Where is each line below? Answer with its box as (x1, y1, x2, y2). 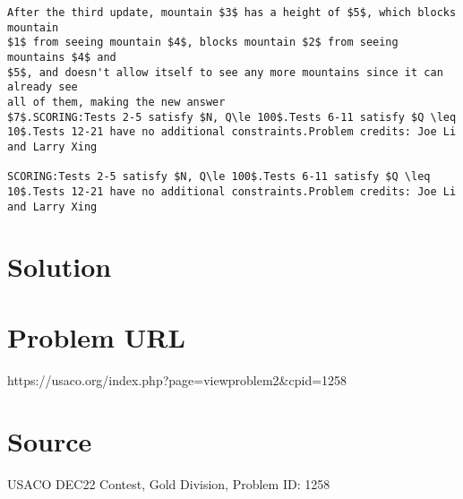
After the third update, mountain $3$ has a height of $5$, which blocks (7, 6, 457, 19)
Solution (7, 248, 112, 285)
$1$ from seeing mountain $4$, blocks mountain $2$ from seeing (7, 36, 399, 49)
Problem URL (7, 318, 185, 355)
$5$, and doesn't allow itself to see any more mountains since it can (7, 65, 443, 79)
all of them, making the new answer (7, 95, 226, 108)
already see (7, 81, 78, 94)
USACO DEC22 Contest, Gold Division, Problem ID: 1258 (7, 475, 330, 494)
